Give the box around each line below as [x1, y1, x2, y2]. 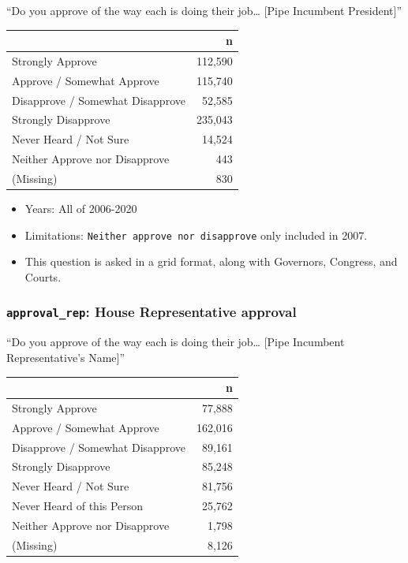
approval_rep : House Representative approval [6, 302, 297, 322]
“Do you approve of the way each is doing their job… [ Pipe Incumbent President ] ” [6, 2, 402, 18]
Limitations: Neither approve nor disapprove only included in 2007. [24, 226, 368, 243]
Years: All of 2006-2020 [24, 200, 137, 217]
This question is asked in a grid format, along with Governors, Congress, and [24, 253, 398, 270]
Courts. [24, 268, 62, 285]
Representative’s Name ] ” [6, 349, 125, 365]
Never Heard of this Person [12, 498, 144, 514]
